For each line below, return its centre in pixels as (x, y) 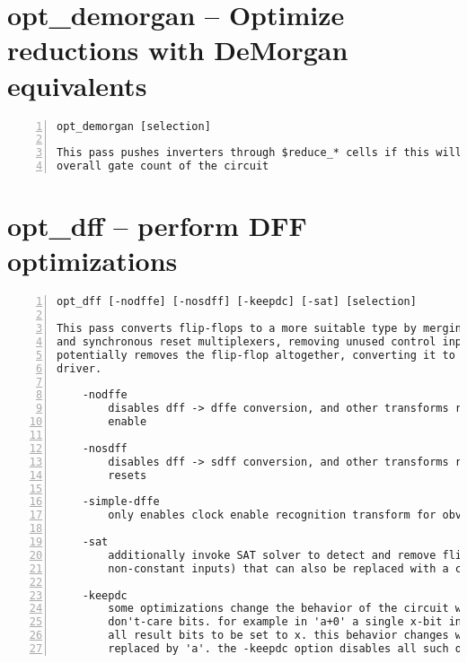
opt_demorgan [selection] (134, 126)
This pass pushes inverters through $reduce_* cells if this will (260, 153)
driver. (79, 368)
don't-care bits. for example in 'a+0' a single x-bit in (285, 622)
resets (128, 475)
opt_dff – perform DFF (157, 226)
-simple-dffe (121, 502)
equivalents (77, 85)
